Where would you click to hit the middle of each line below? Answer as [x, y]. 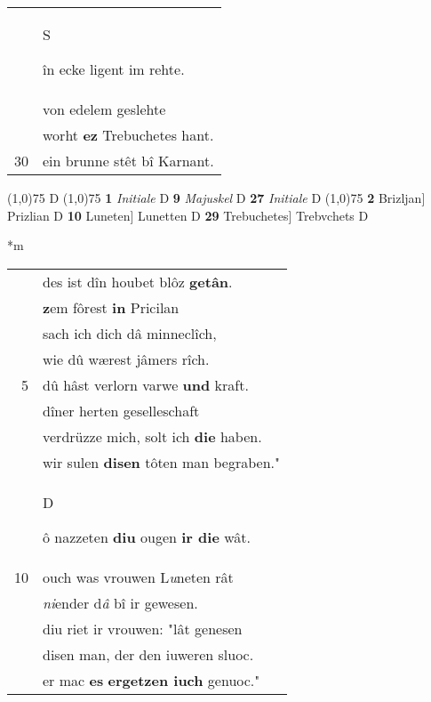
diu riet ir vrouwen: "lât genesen [143, 628]
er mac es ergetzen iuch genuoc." [152, 680]
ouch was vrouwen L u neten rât [138, 577]
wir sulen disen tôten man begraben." [161, 462]
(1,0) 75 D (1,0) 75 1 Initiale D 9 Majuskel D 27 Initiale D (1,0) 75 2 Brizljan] [216, 198]
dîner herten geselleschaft [121, 410]
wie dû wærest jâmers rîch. [126, 359]
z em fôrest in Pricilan [111, 307]
